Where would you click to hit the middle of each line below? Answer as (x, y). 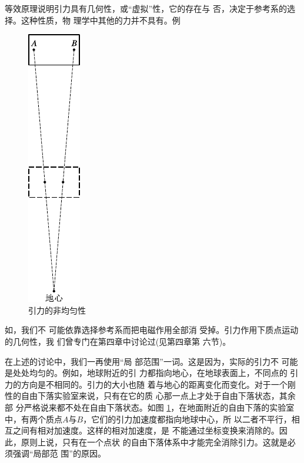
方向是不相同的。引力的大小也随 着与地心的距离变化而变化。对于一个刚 (158, 384)
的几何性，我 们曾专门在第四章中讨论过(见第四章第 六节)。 (118, 341)
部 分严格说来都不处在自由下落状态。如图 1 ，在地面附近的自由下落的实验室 (150, 407)
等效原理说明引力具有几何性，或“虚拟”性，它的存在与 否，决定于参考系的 (146, 8)
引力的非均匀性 (57, 310)
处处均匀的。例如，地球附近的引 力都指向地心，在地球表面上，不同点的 (150, 373)
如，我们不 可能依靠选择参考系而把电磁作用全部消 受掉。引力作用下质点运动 (152, 330)
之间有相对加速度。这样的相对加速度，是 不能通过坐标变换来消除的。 (146, 430)
